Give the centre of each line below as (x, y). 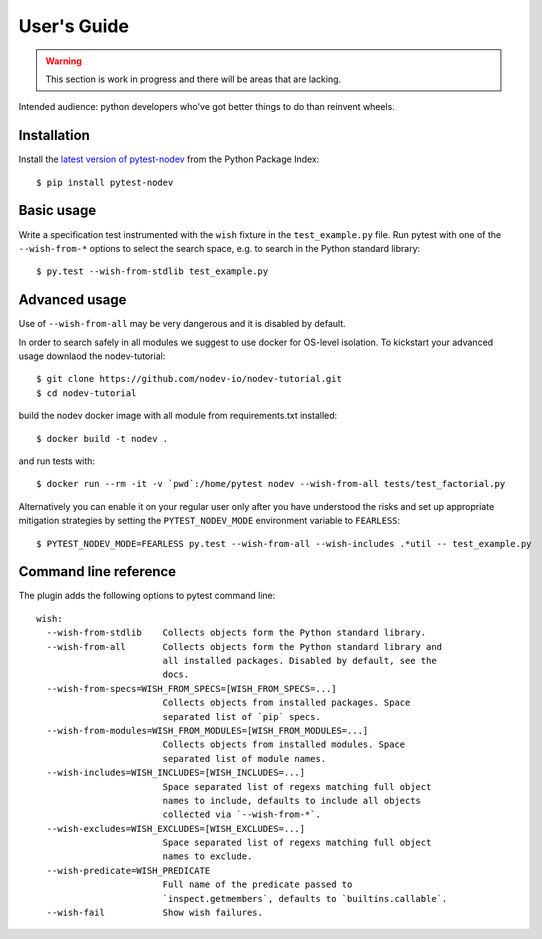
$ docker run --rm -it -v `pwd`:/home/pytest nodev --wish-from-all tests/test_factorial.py (271, 484)
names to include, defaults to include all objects (292, 800)
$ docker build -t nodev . (102, 438)
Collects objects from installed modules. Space (284, 744)
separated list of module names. (244, 758)
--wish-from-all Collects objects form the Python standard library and (244, 646)
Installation (54, 135)
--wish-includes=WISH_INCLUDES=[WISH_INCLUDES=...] (175, 773)
